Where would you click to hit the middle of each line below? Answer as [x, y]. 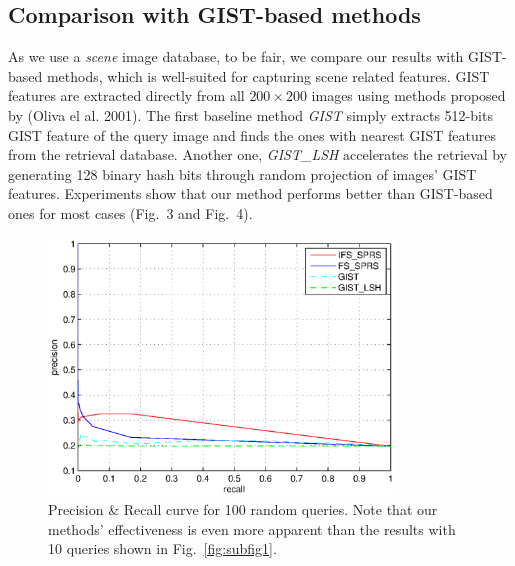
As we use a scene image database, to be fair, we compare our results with [236, 56]
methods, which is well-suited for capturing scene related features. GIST [268, 75]
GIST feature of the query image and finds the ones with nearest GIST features [252, 134]
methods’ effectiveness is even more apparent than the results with [252, 528]
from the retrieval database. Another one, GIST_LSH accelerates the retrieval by [257, 154]
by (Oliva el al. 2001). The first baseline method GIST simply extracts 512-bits [250, 114]
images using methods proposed [408, 95]
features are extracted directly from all [126, 95]
